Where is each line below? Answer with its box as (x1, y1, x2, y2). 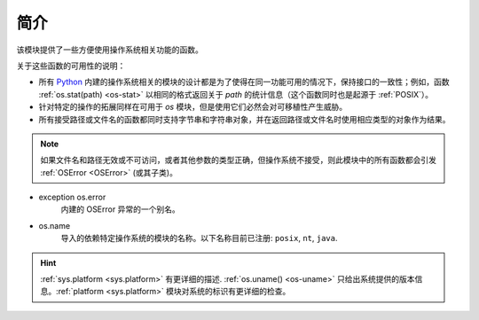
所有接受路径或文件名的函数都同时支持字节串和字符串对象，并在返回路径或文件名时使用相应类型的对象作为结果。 (38, 113, 451, 124)
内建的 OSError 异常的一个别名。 (60, 204, 181, 215)
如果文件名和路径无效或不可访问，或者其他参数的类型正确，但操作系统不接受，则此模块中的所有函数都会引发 (40, 155, 436, 166)
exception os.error (38, 191, 106, 203)
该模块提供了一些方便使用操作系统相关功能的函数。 (16, 44, 203, 55)
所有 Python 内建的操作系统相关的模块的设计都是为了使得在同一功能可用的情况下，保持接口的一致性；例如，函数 (38, 76, 450, 88)
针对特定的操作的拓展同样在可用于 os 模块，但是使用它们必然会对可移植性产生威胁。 (38, 102, 348, 113)
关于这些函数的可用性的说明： (16, 60, 126, 71)
